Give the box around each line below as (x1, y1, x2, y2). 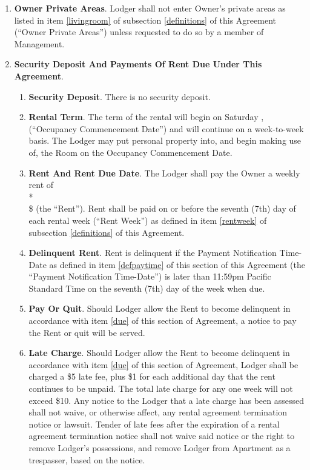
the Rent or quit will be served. (28, 326, 145, 338)
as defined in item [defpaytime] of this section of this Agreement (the (49, 258, 305, 270)
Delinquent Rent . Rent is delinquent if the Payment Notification (28, 246, 277, 259)
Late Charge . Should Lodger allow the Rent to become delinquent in (28, 346, 290, 359)
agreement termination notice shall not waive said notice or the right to (28, 429, 295, 442)
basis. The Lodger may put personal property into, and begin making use (28, 134, 302, 147)
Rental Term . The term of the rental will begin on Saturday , (28, 110, 264, 123)
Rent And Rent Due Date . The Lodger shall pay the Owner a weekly (28, 166, 300, 179)
